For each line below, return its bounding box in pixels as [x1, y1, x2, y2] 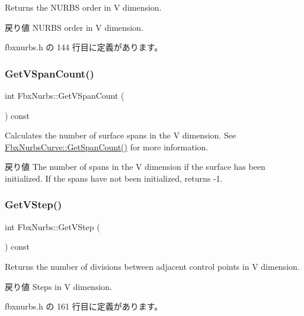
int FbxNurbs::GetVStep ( [5, 220, 100, 233]
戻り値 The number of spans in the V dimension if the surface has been [5, 160, 265, 173]
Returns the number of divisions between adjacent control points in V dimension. [5, 260, 300, 272]
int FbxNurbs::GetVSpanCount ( [5, 89, 124, 101]
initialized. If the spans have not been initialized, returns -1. [5, 172, 223, 184]
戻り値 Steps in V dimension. [5, 280, 112, 292]
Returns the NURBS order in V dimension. [5, 1, 162, 13]
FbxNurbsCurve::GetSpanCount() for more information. [5, 140, 209, 153]
